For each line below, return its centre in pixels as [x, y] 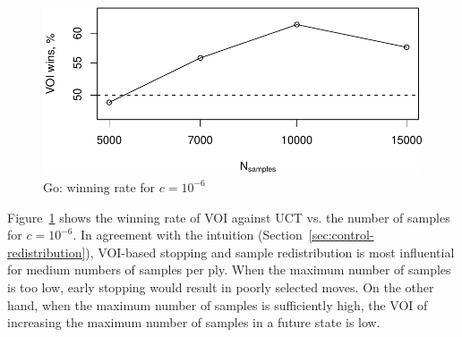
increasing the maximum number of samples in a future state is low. [194, 322]
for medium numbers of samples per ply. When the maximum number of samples [229, 270]
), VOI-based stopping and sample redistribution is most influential [270, 252]
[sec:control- [341, 235]
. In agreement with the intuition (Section [188, 235]
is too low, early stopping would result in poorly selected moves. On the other [221, 286]
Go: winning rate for [99, 186]
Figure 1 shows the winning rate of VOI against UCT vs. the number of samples [229, 217]
